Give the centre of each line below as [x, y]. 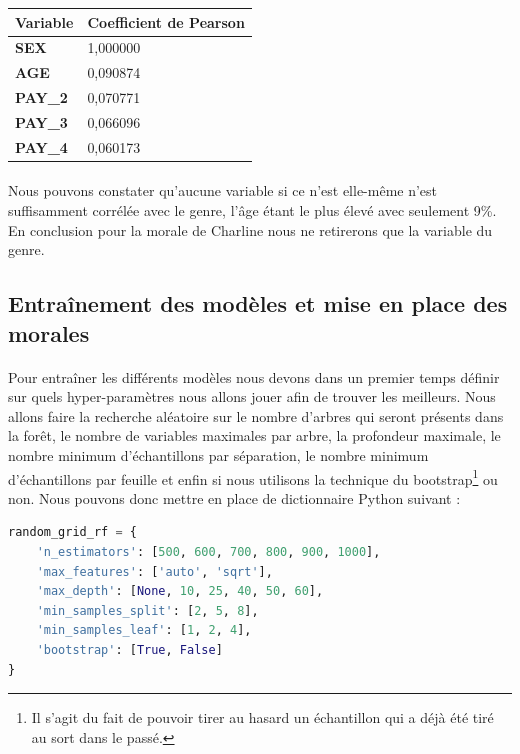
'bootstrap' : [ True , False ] [129, 649]
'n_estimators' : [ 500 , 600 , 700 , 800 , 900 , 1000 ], [208, 551]
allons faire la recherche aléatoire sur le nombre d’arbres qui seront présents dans [256, 415]
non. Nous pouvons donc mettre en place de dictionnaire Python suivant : [234, 497]
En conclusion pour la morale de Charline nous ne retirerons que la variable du [250, 229]
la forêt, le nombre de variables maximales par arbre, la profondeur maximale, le [254, 435]
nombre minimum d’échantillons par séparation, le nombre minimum [218, 454]
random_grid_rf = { [72, 532]
